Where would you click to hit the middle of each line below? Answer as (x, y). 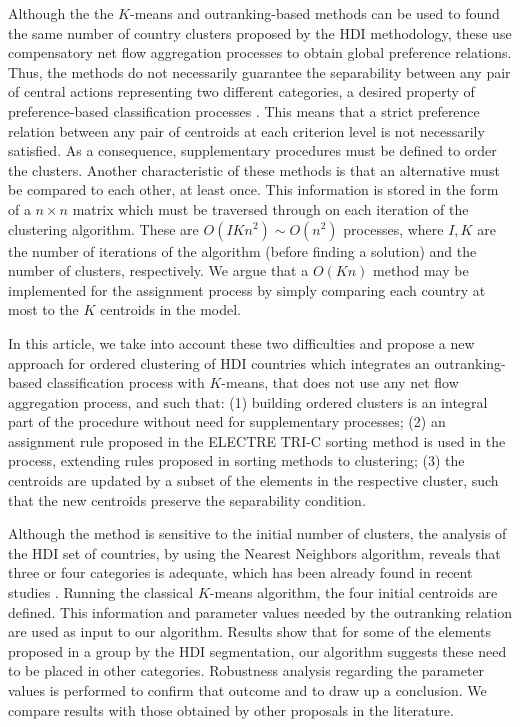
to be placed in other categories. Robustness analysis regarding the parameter (246, 670)
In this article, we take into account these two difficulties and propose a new (241, 342)
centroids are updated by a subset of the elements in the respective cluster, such (253, 480)
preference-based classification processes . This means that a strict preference (244, 110)
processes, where (393, 228)
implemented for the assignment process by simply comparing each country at (247, 289)
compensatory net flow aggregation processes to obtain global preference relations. (260, 52)
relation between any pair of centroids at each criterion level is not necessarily (246, 130)
